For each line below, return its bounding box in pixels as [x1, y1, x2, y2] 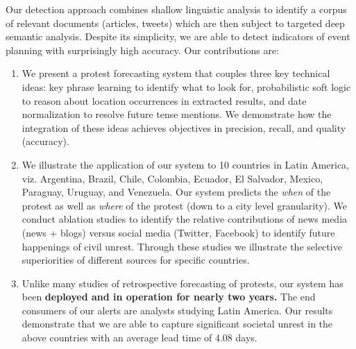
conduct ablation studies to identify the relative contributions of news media [22, 212, 348, 226]
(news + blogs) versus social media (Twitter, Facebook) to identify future [22, 225, 335, 239]
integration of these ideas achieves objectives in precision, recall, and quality [22, 120, 346, 135]
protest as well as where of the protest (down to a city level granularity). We [22, 198, 347, 212]
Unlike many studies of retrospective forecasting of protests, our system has [22, 275, 344, 290]
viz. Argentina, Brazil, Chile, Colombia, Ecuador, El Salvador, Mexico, [22, 171, 323, 185]
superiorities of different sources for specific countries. [22, 253, 250, 267]
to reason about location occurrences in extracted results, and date [22, 93, 307, 108]
